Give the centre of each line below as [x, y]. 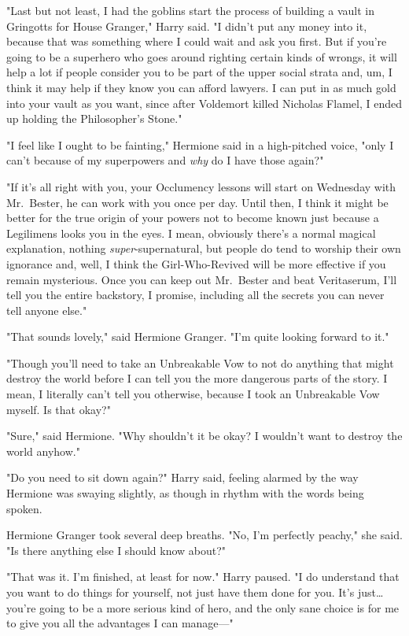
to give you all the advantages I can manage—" [120, 623]
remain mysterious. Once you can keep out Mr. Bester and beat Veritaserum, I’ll [202, 279]
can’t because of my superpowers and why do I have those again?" [165, 160]
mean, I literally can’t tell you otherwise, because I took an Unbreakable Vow [193, 394]
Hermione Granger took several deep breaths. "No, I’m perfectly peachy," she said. [204, 535]
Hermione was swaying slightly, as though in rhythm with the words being [185, 493]
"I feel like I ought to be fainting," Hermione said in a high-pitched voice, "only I [200, 144]
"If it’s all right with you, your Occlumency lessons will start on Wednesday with [201, 186]
